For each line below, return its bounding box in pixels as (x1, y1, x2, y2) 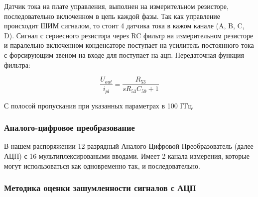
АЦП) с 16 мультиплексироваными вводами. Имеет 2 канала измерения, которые (4, 151, 250, 161)
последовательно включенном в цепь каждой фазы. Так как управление (4, 10, 220, 21)
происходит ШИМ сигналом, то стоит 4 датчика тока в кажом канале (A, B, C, (4, 20, 245, 31)
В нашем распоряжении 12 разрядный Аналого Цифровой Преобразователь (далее (4, 141, 254, 151)
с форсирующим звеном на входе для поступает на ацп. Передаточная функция (4, 49, 244, 60)
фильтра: (4, 59, 30, 70)
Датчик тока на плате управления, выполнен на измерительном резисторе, (4, 1, 229, 11)
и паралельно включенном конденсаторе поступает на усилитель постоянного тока (4, 40, 254, 50)
